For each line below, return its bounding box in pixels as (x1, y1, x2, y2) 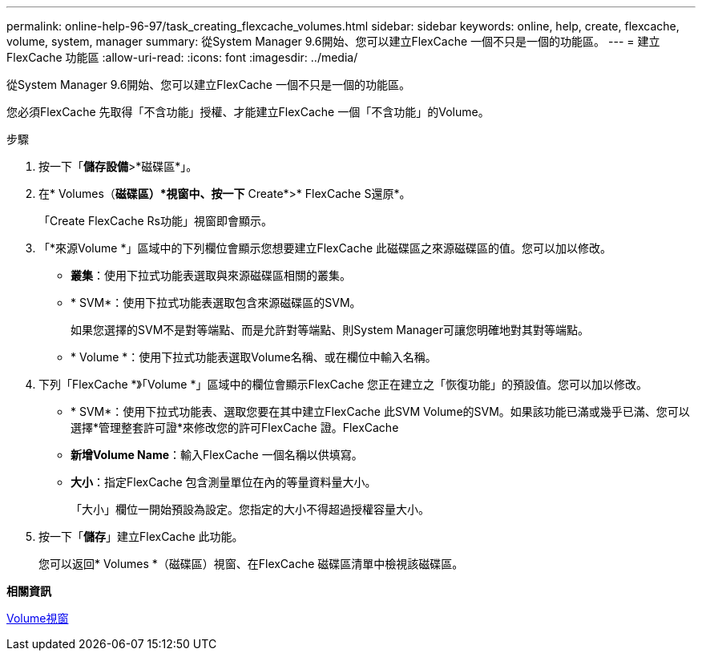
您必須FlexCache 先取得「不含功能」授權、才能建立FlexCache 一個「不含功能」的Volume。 (6, 105, 490, 119)
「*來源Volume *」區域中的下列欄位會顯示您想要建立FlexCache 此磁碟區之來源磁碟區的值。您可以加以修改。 (38, 241, 612, 255)
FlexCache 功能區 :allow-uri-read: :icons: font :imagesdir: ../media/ (6, 50, 358, 64)
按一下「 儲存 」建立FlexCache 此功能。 (38, 530, 244, 543)
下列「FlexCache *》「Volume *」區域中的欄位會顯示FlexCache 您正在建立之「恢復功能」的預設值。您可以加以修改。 (38, 377, 648, 391)
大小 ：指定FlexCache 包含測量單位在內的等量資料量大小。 (71, 475, 377, 489)
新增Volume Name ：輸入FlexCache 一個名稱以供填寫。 (71, 448, 363, 462)
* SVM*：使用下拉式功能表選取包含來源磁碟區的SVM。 (71, 296, 361, 309)
